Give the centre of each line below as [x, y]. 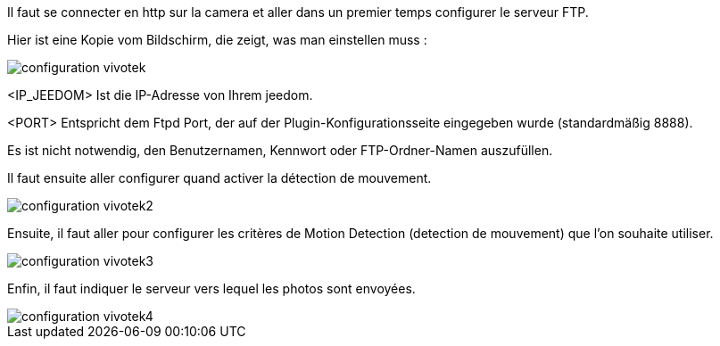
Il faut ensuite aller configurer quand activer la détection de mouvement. [219, 178]
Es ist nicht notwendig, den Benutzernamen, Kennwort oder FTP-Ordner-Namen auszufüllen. [280, 150]
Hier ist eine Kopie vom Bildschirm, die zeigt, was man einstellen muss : [217, 40]
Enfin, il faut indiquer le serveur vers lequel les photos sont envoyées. [211, 288]
